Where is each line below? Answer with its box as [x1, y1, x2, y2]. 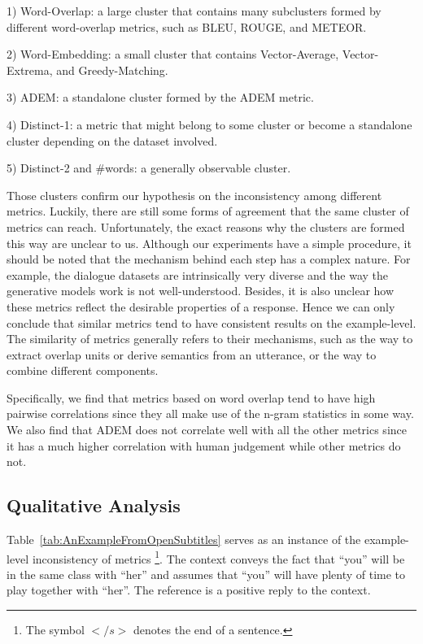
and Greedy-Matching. [56, 61, 168, 78]
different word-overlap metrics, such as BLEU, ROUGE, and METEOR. [7, 18, 367, 35]
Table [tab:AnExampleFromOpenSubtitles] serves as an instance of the [7, 531, 361, 548]
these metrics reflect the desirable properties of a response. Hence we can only [7, 298, 395, 315]
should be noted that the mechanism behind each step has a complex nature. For [7, 250, 411, 268]
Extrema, [7, 61, 53, 78]
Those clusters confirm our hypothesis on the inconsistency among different [7, 186, 382, 203]
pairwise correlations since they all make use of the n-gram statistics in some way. [7, 405, 414, 422]
